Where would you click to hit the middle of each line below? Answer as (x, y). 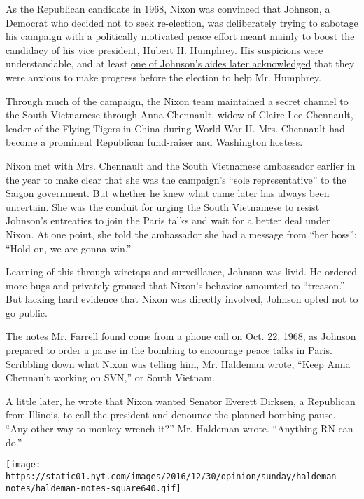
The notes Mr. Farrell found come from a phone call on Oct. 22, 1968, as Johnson (181, 336)
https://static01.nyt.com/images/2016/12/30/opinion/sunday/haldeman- (174, 476)
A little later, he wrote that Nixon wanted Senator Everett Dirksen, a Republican (181, 401)
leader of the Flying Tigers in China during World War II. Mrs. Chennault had (175, 128)
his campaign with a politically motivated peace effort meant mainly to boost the (180, 36)
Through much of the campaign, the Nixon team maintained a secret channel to (177, 101)
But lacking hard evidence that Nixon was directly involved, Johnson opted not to (182, 299)
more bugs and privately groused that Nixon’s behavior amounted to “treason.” (175, 285)
